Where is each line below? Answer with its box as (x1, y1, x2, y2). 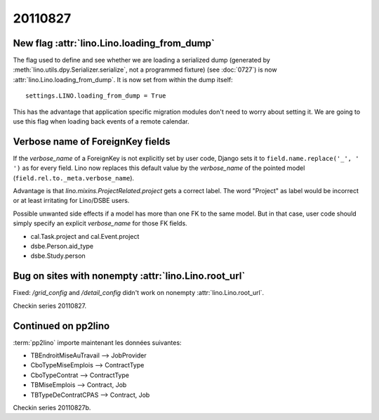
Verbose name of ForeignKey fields (13, 136, 171, 147)
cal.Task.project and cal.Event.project (30, 232, 140, 240)
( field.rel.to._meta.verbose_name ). (13, 173, 135, 182)
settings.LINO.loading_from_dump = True (25, 92, 166, 100)
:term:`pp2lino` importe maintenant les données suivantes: (13, 338, 182, 347)
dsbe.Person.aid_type (30, 242, 94, 251)
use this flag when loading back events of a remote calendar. (13, 117, 189, 126)
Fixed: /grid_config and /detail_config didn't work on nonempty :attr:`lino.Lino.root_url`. (13, 289, 265, 297)
